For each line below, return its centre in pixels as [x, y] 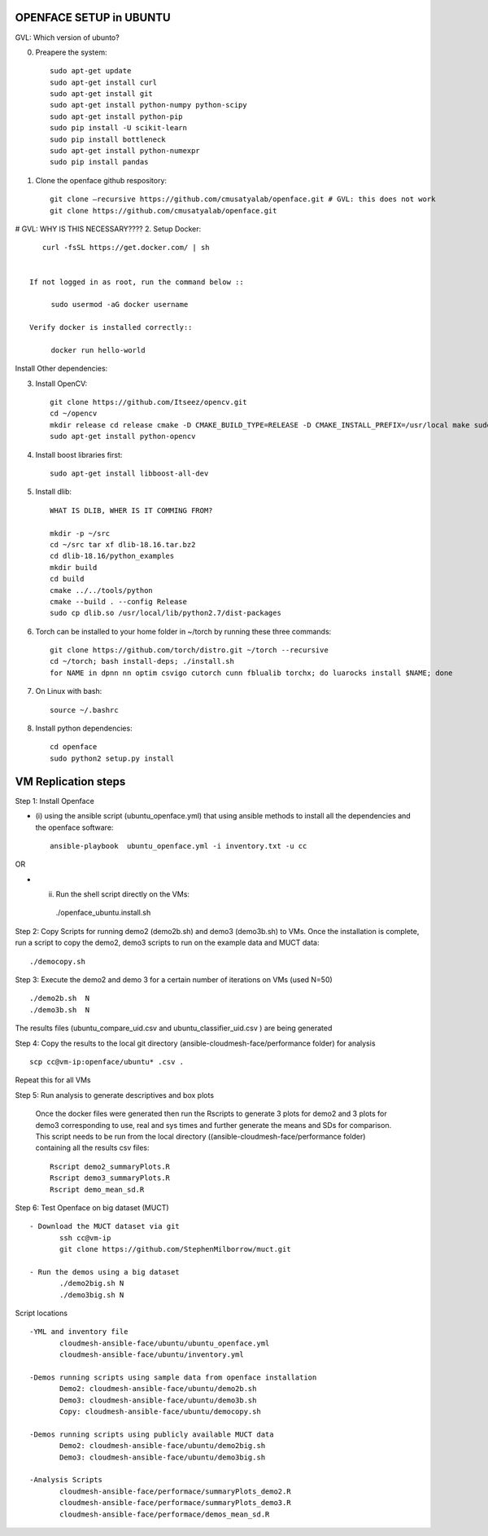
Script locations [41, 1313]
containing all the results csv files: [92, 1148]
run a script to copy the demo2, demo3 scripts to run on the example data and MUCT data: [168, 943]
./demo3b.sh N [60, 1009]
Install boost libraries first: [79, 454]
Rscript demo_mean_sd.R [97, 1189]
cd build [67, 579]
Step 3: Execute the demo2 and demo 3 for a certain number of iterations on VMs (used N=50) [174, 980]
